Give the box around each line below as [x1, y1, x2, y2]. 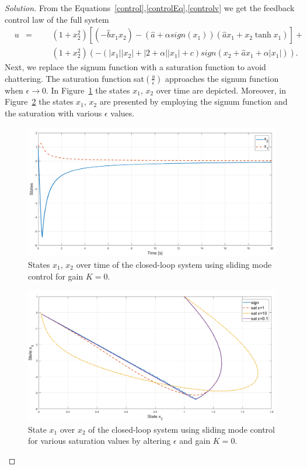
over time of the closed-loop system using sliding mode [76, 258, 272, 270]
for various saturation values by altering [28, 434, 171, 447]
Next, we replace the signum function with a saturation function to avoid [5, 61, 266, 73]
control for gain [28, 270, 83, 282]
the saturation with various [5, 107, 102, 119]
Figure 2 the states [5, 95, 74, 108]
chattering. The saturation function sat [5, 72, 145, 84]
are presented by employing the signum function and [99, 95, 288, 108]
